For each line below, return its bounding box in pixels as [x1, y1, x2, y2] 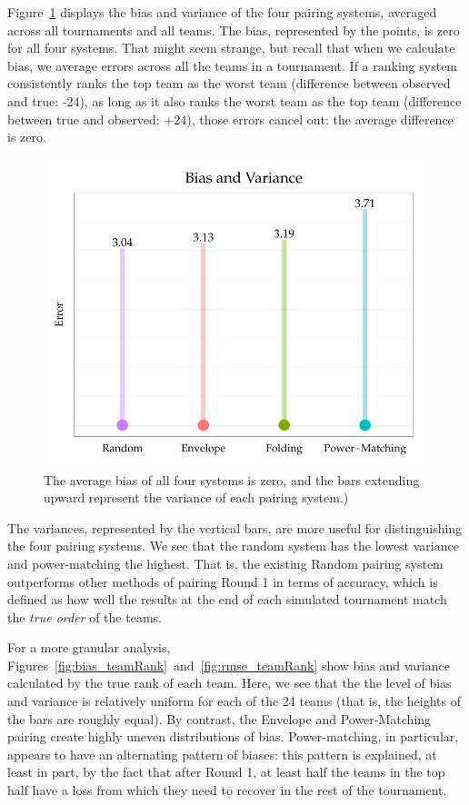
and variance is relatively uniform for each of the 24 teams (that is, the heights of [7, 691, 461, 711]
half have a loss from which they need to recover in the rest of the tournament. [7, 780, 447, 800]
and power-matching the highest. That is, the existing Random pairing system [7, 553, 444, 572]
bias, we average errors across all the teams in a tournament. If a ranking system [7, 55, 458, 75]
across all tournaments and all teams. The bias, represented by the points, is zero [7, 20, 460, 39]
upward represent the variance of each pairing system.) [44, 488, 349, 507]
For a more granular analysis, [7, 638, 171, 657]
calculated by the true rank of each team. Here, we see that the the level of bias [7, 673, 452, 692]
